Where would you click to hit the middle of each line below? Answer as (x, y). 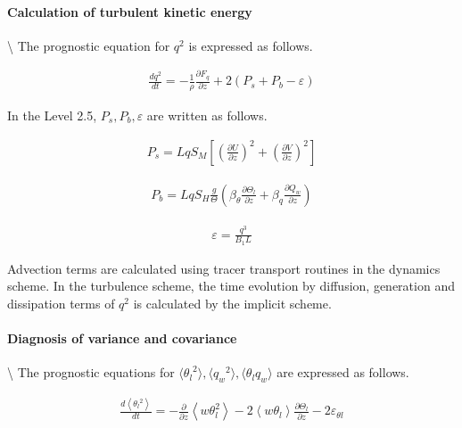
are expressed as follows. (343, 372)
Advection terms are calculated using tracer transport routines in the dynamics (224, 268)
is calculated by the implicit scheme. (232, 303)
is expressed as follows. (251, 45)
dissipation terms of (61, 303)
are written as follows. (207, 115)
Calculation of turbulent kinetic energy (130, 11)
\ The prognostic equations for (91, 372)
